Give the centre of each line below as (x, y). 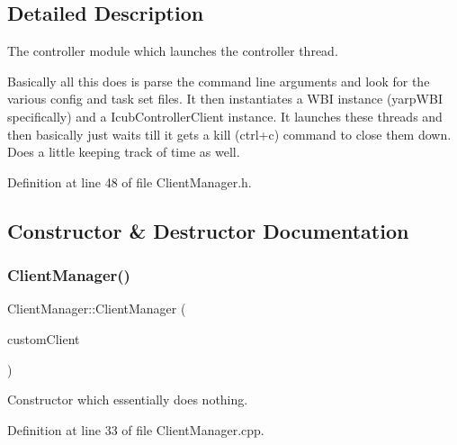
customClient (44, 338)
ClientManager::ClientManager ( (97, 309)
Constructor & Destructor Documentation (208, 230)
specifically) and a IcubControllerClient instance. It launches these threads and (225, 116)
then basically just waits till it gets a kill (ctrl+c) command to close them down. (229, 134)
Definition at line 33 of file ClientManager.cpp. (136, 429)
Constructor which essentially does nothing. (128, 400)
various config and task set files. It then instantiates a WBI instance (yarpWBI (225, 99)
